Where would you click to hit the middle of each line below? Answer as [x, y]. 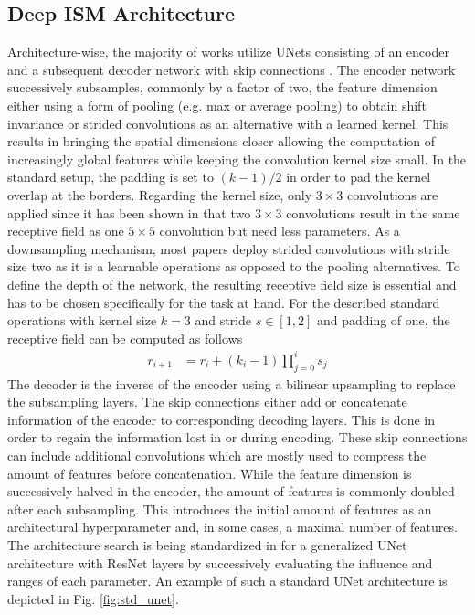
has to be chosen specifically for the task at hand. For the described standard [224, 302]
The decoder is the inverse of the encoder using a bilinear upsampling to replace [232, 383]
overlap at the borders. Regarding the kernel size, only [160, 194]
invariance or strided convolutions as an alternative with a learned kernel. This [228, 123]
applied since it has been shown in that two [129, 212]
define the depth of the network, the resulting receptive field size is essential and [232, 284]
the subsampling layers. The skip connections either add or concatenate [207, 402]
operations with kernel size [82, 320]
